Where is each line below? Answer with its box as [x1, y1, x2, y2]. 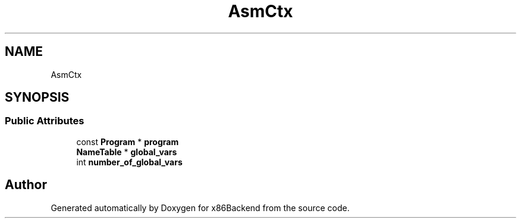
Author [5, 177, 47, 193]
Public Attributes [5, 115, 84, 127]
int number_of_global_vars [76, 156, 183, 167]
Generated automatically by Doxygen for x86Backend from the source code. [51, 202, 350, 213]
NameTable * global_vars [76, 146, 177, 157]
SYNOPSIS [5, 90, 70, 105]
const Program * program [76, 136, 179, 147]
